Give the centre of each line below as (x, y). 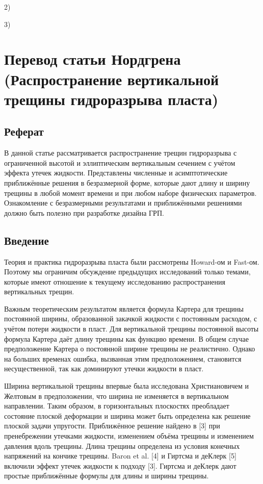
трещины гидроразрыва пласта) (111, 99)
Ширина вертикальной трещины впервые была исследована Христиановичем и (127, 386)
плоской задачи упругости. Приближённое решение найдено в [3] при (112, 426)
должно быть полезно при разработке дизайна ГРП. (84, 212)
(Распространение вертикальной (112, 79)
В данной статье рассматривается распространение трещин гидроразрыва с (121, 153)
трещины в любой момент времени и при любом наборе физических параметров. (130, 193)
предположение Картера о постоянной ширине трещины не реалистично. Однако (130, 349)
